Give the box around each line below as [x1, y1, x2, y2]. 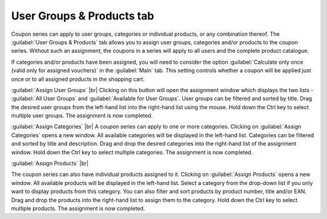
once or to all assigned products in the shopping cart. [11, 75, 145, 83]
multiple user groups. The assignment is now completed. [11, 112, 153, 120]
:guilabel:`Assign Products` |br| [11, 160, 89, 167]
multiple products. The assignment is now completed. [11, 204, 145, 212]
